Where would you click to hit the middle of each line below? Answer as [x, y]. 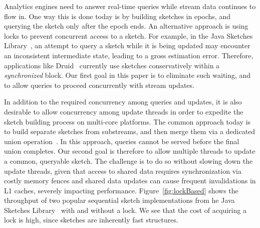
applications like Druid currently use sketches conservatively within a [112, 65]
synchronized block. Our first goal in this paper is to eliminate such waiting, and [127, 75]
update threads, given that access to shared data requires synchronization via [123, 170]
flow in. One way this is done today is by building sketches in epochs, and [117, 16]
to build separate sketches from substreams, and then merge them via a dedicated [130, 131]
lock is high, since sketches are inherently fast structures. [91, 220]
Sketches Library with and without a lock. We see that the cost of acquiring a [125, 210]
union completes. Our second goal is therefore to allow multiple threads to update [130, 151]
